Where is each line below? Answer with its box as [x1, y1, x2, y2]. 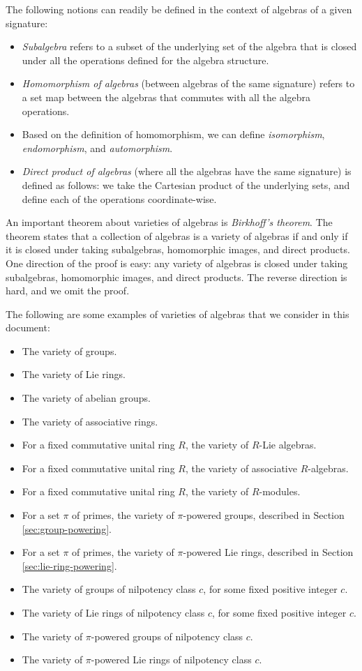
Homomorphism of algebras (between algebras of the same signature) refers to [22, 76, 355, 91]
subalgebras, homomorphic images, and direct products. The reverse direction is [6, 269, 347, 284]
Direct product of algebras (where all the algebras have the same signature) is [22, 164, 352, 179]
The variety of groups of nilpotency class [22, 582, 196, 596]
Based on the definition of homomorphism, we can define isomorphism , [22, 127, 325, 142]
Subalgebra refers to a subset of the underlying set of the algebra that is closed [22, 39, 357, 54]
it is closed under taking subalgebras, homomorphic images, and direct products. [6, 242, 350, 257]
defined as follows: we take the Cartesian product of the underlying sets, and [22, 177, 350, 192]
